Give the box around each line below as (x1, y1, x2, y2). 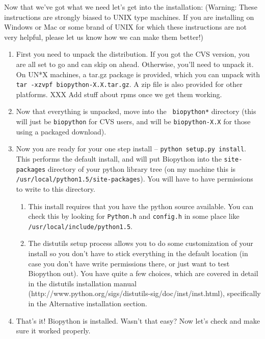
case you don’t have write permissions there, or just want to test (28, 258, 230, 268)
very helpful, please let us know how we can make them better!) (4, 31, 204, 42)
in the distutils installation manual (28, 278, 137, 288)
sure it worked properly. (16, 325, 91, 336)
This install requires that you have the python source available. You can (28, 200, 254, 211)
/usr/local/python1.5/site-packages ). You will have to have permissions (16, 173, 253, 184)
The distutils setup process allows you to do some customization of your (28, 238, 253, 248)
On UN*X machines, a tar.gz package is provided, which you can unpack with (16, 69, 260, 79)
